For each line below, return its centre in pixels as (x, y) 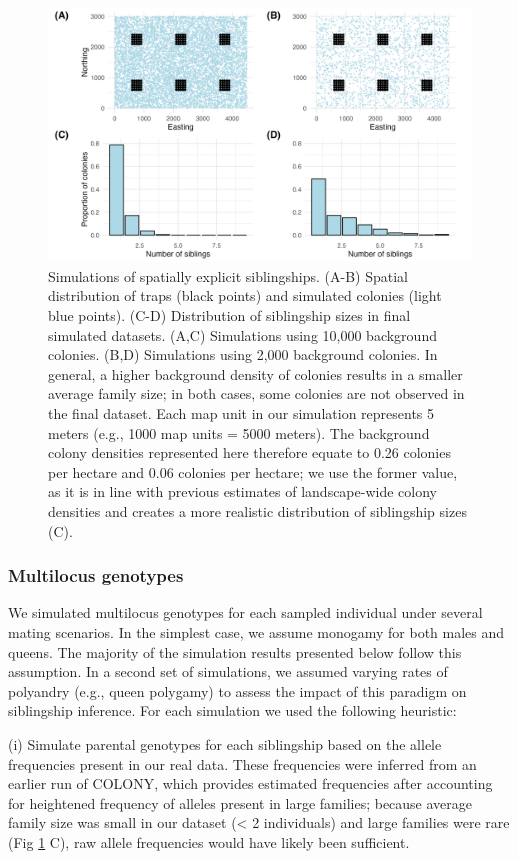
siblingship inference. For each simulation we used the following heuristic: (232, 710)
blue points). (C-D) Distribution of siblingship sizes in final (229, 315)
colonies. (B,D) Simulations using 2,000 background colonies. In (243, 354)
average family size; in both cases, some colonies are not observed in (256, 393)
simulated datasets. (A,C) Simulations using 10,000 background (242, 334)
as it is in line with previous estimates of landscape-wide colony (242, 491)
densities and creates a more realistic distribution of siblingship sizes (257, 510)
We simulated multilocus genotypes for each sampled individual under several (245, 612)
